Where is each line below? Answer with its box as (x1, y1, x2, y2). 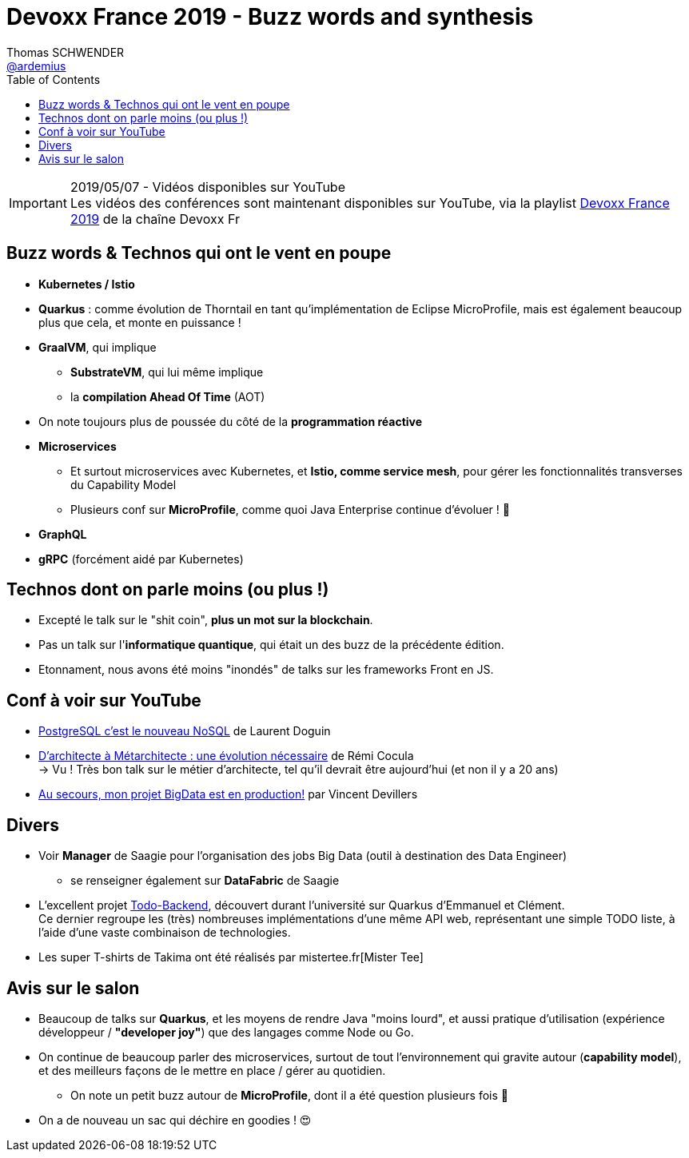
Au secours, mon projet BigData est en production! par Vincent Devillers (38, 787, 418, 802)
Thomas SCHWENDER (6, 45, 125, 59)
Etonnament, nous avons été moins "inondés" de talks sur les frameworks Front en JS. (38, 663, 494, 677)
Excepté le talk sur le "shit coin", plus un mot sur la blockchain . (38, 613, 373, 627)
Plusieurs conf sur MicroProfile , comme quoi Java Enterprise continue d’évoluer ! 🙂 (70, 502, 510, 516)
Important (9, 194, 67, 211)
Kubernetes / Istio (38, 277, 135, 291)
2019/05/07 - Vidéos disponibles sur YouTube (70, 178, 345, 195)
